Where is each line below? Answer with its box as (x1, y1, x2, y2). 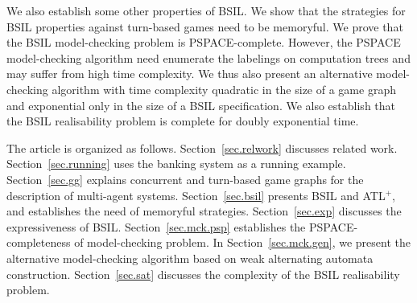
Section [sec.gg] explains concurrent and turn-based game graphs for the (6, 170, 364, 187)
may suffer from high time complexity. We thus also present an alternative (6, 65, 373, 82)
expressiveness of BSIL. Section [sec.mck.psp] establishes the (6, 218, 306, 235)
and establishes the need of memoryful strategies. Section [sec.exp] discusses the (6, 203, 402, 219)
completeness (6, 234, 71, 251)
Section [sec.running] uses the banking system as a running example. (6, 155, 346, 172)
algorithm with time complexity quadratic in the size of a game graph (52, 80, 396, 97)
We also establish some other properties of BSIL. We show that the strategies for (6, 2, 406, 18)
